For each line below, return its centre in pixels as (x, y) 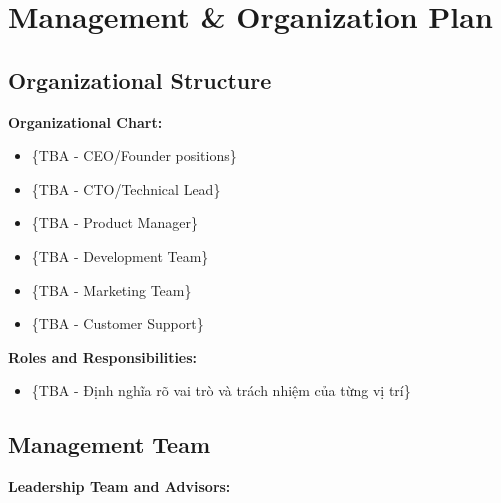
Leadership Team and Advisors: (119, 486)
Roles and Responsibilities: (103, 356)
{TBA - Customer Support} (117, 323)
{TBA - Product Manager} (114, 222)
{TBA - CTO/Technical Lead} (126, 188)
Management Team (109, 444)
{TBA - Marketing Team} (111, 289)
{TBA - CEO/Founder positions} (134, 155)
